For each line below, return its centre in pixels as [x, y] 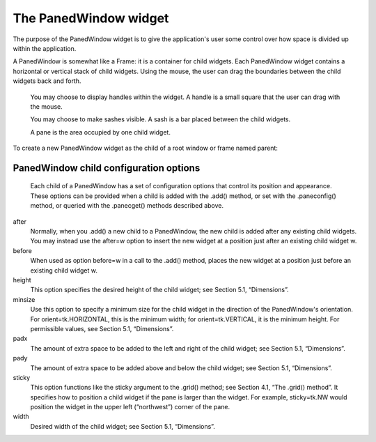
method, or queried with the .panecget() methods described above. [127, 206]
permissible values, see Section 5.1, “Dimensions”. [102, 328]
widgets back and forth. [47, 81]
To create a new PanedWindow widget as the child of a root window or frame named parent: [146, 148]
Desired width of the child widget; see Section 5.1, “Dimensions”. [123, 426]
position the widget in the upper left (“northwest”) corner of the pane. [130, 407]
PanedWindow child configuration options [107, 168]
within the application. [45, 48]
